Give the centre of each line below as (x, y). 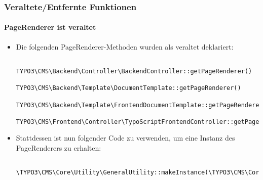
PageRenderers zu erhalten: (59, 148)
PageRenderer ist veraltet (50, 27)
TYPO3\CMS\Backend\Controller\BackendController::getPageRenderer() (134, 71)
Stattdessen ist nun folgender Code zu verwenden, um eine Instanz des (125, 138)
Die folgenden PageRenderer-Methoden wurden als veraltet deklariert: (125, 46)
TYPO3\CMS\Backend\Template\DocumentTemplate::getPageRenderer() (128, 88)
